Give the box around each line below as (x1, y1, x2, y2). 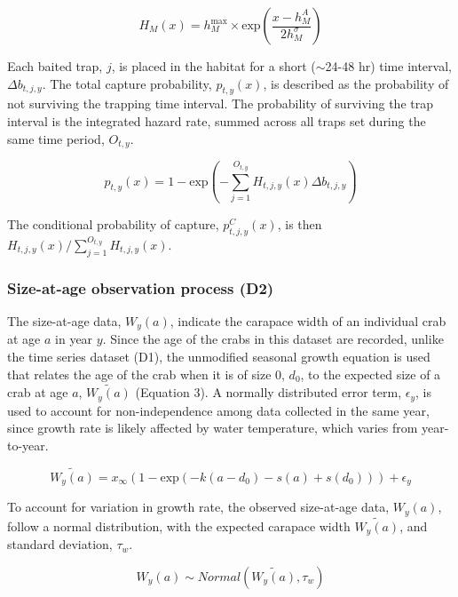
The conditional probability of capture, (7, 214, 219, 233)
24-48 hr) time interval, (325, 57, 452, 75)
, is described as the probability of (263, 74, 449, 92)
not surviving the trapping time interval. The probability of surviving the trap (7, 94, 433, 113)
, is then (277, 214, 322, 233)
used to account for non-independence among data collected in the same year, (7, 401, 430, 419)
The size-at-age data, (7, 311, 122, 330)
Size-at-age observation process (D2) (7, 276, 274, 298)
